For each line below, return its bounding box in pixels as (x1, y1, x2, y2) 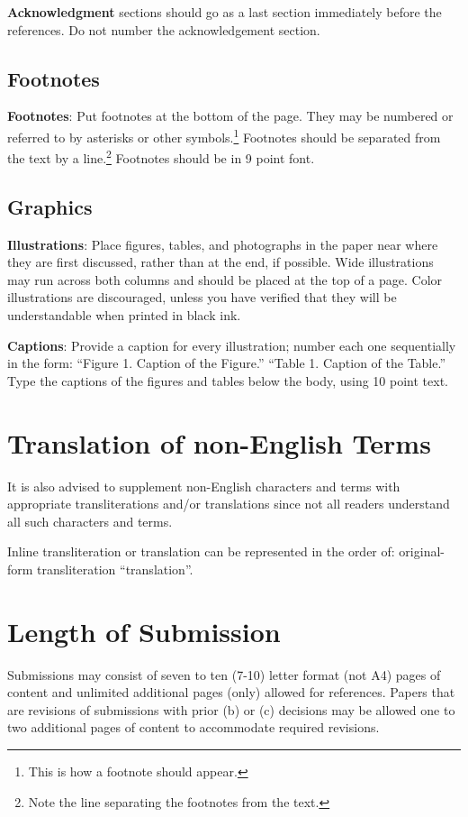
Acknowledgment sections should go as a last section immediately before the (7, 3, 442, 21)
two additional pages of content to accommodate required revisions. (7, 718, 380, 737)
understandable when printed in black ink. (7, 306, 241, 325)
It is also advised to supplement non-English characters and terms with (7, 476, 400, 495)
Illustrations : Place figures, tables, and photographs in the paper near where (7, 234, 438, 253)
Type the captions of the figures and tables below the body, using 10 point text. (7, 371, 448, 390)
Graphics (7, 192, 93, 220)
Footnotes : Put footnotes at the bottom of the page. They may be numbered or (7, 106, 454, 125)
